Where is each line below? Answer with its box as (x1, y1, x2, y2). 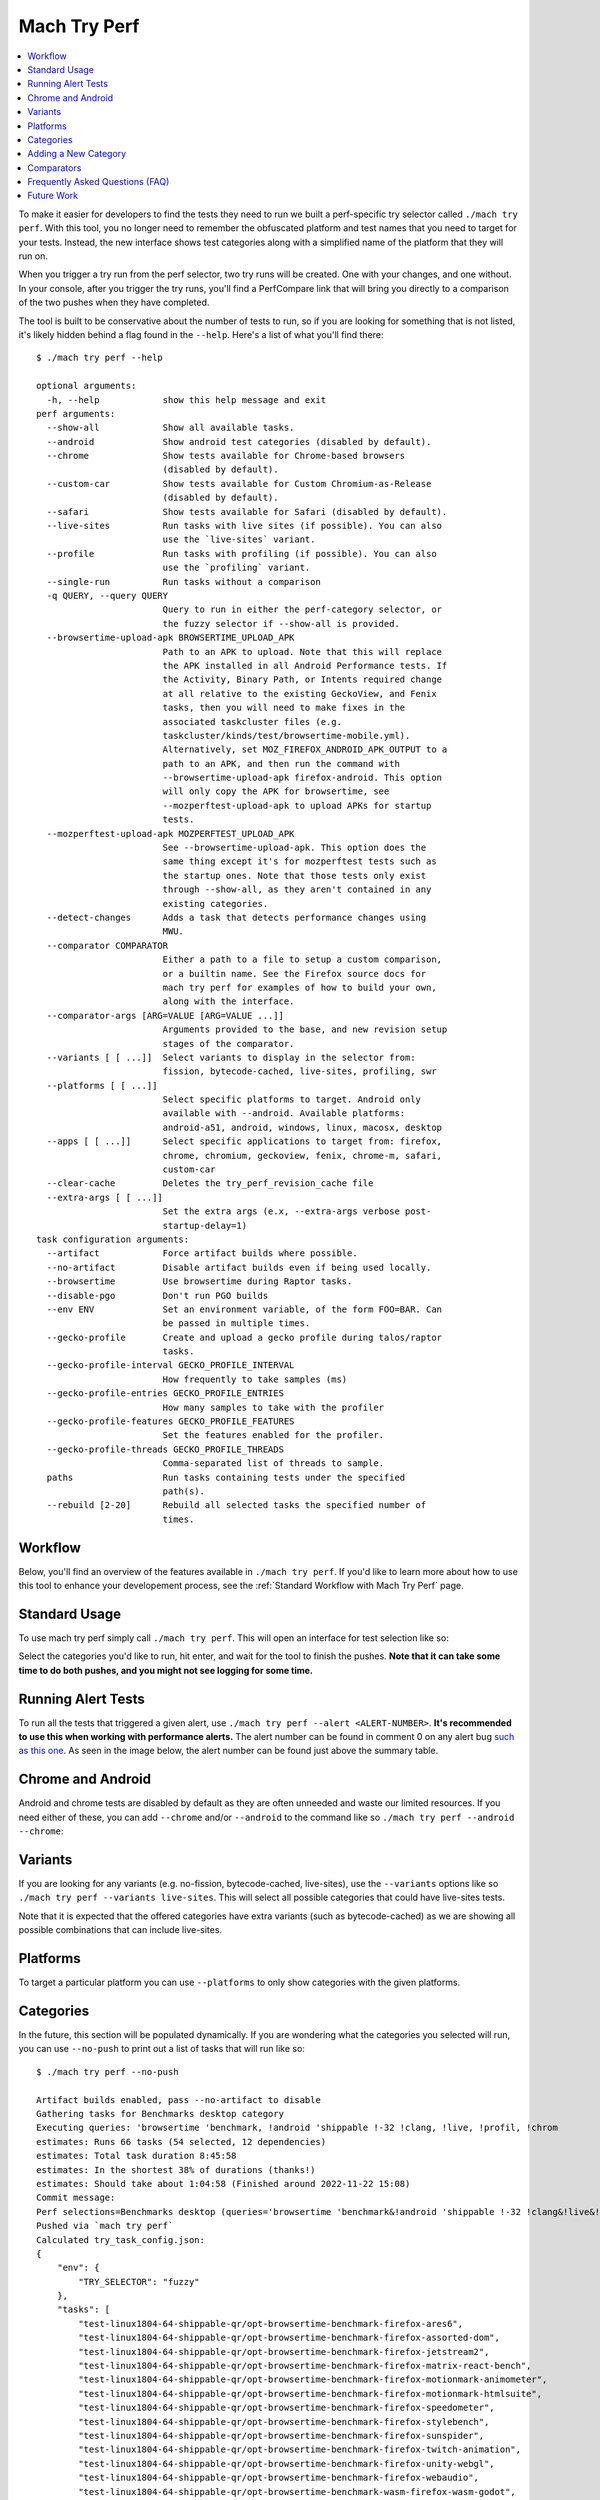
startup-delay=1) (162, 1220, 248, 1231)
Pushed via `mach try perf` (36, 2220, 174, 2232)
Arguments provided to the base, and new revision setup (162, 1024, 448, 1035)
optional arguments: (36, 380, 137, 392)
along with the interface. (162, 996, 295, 1007)
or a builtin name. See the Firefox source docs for (162, 968, 427, 979)
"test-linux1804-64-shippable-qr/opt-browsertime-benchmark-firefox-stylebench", (78, 2416, 490, 2427)
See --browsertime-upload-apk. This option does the (162, 842, 427, 854)
